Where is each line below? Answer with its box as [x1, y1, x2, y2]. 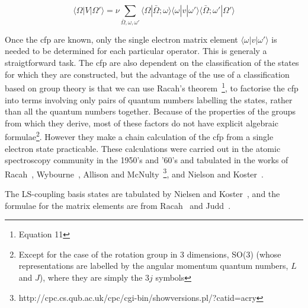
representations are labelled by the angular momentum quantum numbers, [18, 259, 288, 272]
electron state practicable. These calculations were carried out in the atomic [5, 142, 281, 154]
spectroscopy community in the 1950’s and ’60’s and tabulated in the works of [5, 154, 288, 166]
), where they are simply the [39, 271, 143, 283]
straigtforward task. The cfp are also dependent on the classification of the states [5, 56, 299, 69]
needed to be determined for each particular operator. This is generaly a [5, 45, 267, 57]
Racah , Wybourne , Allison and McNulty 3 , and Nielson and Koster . [5, 166, 264, 180]
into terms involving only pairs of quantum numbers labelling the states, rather [5, 93, 293, 106]
